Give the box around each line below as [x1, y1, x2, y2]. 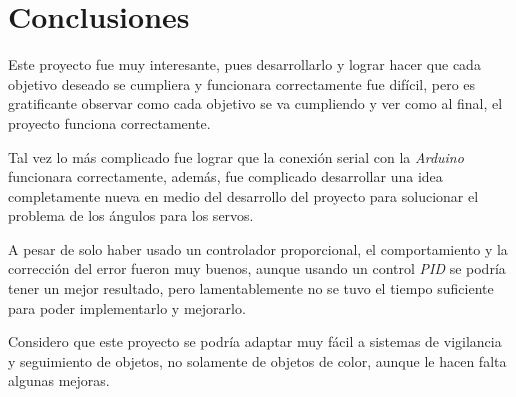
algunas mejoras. [8, 370, 110, 391]
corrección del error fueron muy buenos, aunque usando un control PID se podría [8, 258, 506, 279]
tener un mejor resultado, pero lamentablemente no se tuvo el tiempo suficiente [8, 278, 494, 299]
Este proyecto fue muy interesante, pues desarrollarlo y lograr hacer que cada [8, 54, 481, 75]
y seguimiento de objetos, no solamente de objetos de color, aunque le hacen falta [8, 350, 507, 371]
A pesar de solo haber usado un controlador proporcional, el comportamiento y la [8, 238, 508, 259]
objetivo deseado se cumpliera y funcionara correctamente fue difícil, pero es [8, 73, 476, 94]
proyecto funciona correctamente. [8, 112, 211, 133]
